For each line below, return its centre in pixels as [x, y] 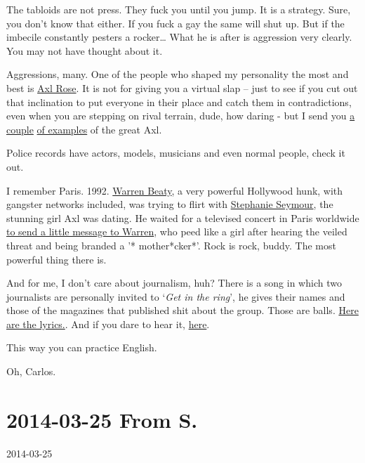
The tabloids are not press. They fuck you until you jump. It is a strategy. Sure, [179, 9]
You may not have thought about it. [85, 50]
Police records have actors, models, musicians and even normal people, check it [176, 153]
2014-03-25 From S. [102, 419]
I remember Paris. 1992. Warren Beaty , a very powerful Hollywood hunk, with [175, 190]
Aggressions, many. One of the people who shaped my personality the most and [178, 74]
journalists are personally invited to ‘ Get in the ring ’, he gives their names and [176, 296]
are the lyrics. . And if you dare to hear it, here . [108, 324]
